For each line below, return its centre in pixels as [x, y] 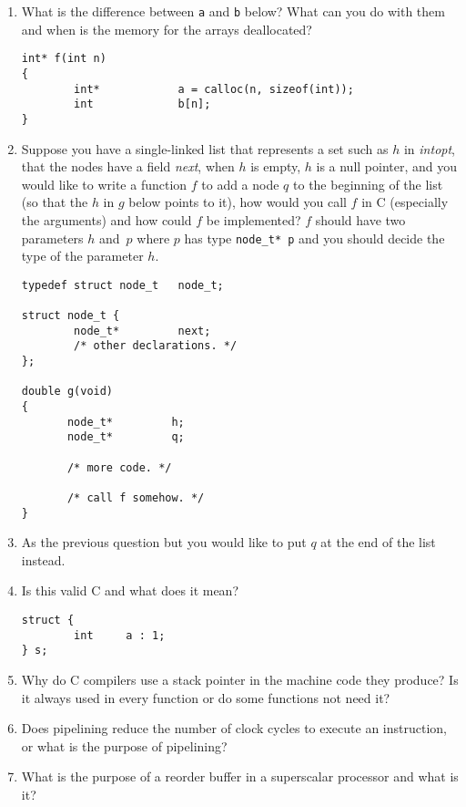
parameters [52, 238]
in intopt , [429, 148]
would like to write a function [104, 184]
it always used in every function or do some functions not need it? [206, 697]
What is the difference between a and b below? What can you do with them [233, 11]
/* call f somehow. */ [136, 497]
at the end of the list [378, 542]
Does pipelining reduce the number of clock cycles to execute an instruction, [234, 728]
